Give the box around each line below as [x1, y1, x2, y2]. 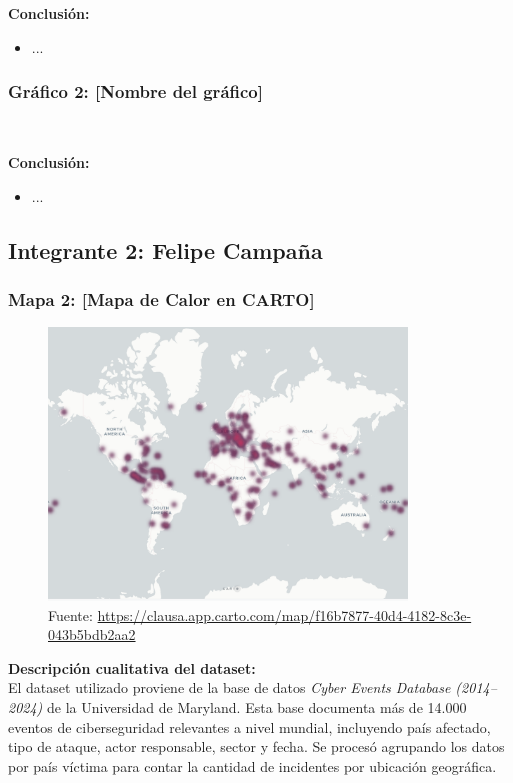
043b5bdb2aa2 [48, 624, 136, 645]
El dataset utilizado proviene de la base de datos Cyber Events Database [8, 677, 451, 698]
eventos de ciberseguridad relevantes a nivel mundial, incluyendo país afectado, [8, 716, 491, 737]
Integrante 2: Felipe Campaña [8, 234, 323, 265]
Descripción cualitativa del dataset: [8, 657, 256, 678]
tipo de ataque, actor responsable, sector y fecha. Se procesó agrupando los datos [8, 736, 505, 757]
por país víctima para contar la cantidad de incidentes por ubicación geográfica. [8, 755, 497, 776]
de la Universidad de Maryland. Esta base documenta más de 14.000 [47, 696, 467, 717]
